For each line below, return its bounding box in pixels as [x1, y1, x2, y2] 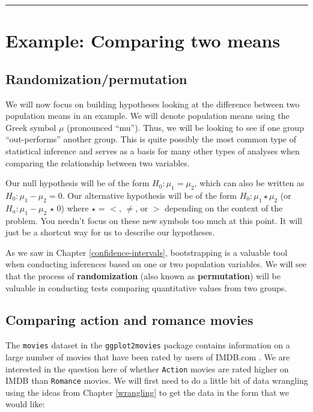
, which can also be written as [194, 177, 305, 189]
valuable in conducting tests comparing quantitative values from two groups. [5, 281, 287, 294]
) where [61, 201, 89, 214]
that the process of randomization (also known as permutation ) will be [5, 269, 281, 282]
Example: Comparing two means [5, 28, 281, 53]
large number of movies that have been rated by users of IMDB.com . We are [5, 350, 290, 363]
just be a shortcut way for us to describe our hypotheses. [5, 226, 215, 238]
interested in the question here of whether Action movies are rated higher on [5, 362, 289, 375]
